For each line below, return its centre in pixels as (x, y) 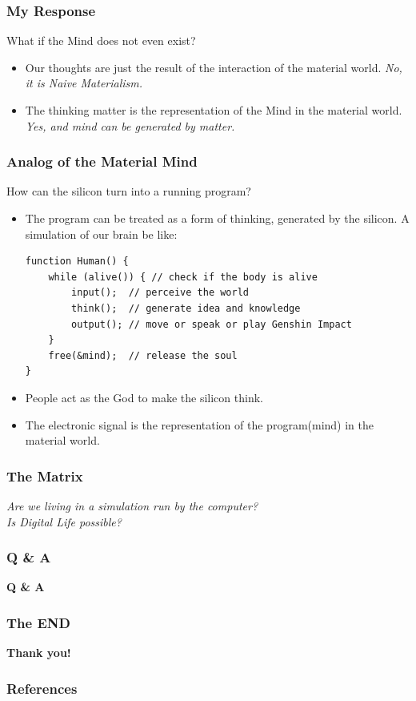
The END (38, 622)
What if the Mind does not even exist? (101, 40)
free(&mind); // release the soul (143, 355)
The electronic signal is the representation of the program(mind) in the (199, 424)
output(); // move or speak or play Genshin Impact (212, 324)
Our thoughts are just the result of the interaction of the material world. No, (214, 67)
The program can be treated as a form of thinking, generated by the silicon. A (217, 218)
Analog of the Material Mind (102, 161)
